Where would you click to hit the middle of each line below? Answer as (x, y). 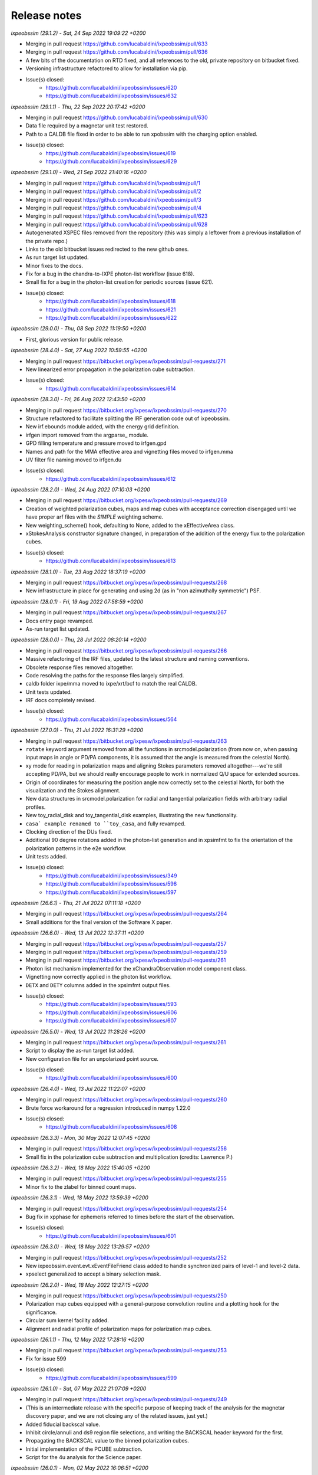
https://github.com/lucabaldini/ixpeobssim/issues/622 (111, 318)
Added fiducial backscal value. (63, 1424)
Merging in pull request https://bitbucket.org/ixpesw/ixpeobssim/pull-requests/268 (126, 582)
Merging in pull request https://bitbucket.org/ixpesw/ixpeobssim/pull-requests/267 (126, 612)
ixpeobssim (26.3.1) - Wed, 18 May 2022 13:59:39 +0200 (79, 1198)
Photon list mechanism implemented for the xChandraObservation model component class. (136, 968)
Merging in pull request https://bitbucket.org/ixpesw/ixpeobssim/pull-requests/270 (126, 410)
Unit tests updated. (49, 692)
